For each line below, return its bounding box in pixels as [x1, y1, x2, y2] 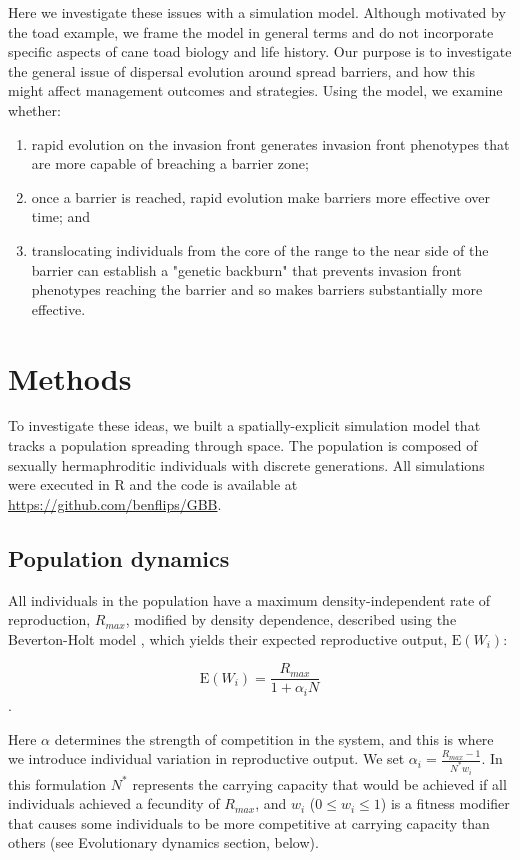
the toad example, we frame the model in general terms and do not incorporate [8, 21, 494, 42]
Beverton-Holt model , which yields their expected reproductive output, [8, 628, 448, 649]
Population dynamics [8, 542, 230, 573]
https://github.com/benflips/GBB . [8, 493, 222, 514]
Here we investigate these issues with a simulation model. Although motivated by [8, 2, 506, 22]
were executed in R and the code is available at [8, 474, 298, 495]
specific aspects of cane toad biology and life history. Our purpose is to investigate [8, 41, 512, 62]
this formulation [8, 773, 107, 794]
